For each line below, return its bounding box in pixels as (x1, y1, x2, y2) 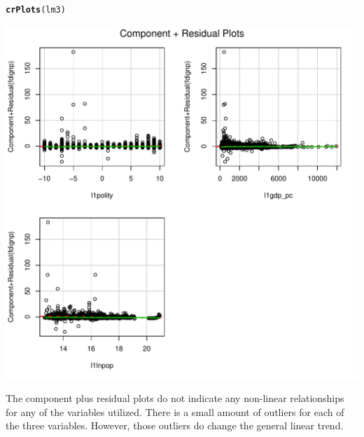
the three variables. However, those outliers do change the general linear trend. (6, 418, 344, 433)
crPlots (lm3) (6, 5, 66, 15)
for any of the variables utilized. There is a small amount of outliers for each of (6, 404, 344, 419)
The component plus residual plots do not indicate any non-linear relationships (6, 391, 344, 405)
